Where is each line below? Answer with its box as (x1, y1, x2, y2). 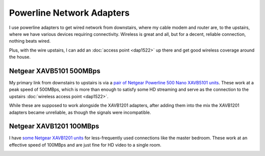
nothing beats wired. (9, 38, 51, 44)
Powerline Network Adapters (9, 7, 130, 18)
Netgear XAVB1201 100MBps (9, 122, 100, 130)
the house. (9, 54, 31, 60)
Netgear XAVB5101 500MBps (9, 67, 101, 75)
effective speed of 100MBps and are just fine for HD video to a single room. (9, 142, 161, 148)
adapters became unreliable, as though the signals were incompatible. (9, 109, 151, 115)
